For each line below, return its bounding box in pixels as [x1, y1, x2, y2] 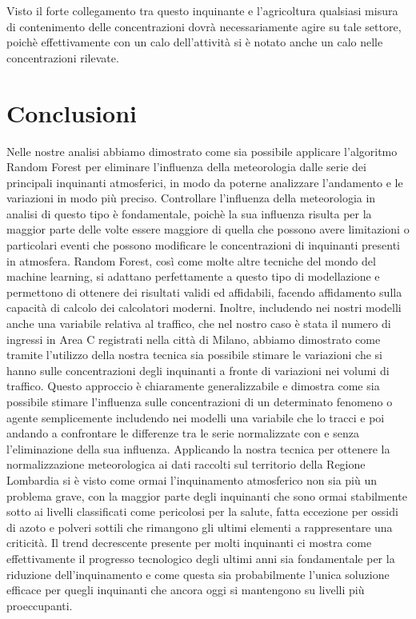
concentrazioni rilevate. [6, 49, 119, 66]
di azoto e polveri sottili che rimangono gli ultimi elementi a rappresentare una [6, 518, 393, 535]
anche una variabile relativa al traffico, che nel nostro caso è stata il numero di [6, 315, 391, 332]
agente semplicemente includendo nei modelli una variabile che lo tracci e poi [6, 409, 385, 425]
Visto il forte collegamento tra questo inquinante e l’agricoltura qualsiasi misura [6, 2, 398, 18]
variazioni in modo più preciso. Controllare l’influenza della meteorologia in [6, 190, 376, 206]
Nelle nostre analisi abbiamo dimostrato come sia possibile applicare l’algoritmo [6, 142, 398, 159]
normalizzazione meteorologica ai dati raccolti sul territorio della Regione [6, 456, 366, 473]
